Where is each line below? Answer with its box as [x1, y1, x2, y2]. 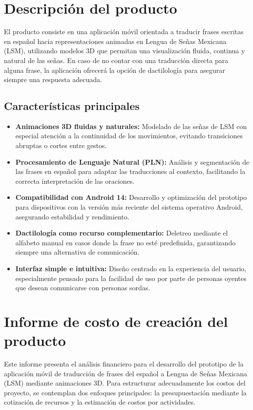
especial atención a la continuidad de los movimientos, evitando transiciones [15, 130, 243, 141]
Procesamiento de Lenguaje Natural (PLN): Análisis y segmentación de [15, 156, 250, 167]
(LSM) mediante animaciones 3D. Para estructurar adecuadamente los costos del [4, 378, 246, 388]
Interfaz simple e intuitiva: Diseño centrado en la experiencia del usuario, [15, 263, 247, 274]
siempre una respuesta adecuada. [4, 74, 102, 85]
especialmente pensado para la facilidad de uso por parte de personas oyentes [15, 273, 247, 283]
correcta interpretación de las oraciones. [15, 175, 135, 186]
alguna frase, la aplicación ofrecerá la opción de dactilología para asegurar [4, 65, 225, 75]
